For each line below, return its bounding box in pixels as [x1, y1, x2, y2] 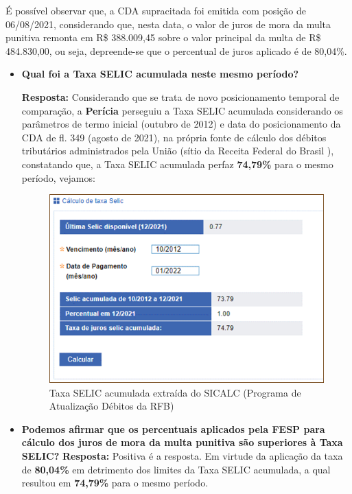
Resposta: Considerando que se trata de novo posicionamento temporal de [21, 89, 340, 104]
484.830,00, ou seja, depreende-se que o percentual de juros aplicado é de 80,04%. [5, 43, 347, 58]
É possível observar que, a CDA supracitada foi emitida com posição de [5, 3, 306, 17]
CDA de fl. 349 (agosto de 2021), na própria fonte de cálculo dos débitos [21, 130, 327, 144]
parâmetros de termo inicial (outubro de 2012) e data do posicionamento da [21, 117, 341, 131]
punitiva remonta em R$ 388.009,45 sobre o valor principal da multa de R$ [5, 30, 321, 45]
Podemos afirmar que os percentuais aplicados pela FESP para [21, 421, 325, 436]
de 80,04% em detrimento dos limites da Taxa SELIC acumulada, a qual [21, 462, 331, 476]
